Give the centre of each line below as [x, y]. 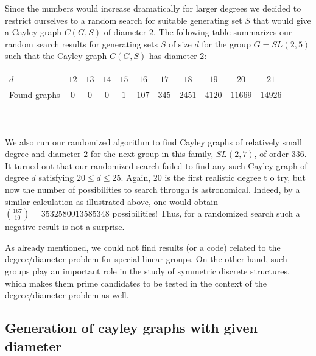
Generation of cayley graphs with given [131, 328]
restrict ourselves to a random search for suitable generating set [124, 20]
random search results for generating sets [82, 44]
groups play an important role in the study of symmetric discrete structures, [147, 270]
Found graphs [35, 95]
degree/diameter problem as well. [67, 295]
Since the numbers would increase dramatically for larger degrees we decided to [153, 8]
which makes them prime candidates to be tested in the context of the [136, 283]
